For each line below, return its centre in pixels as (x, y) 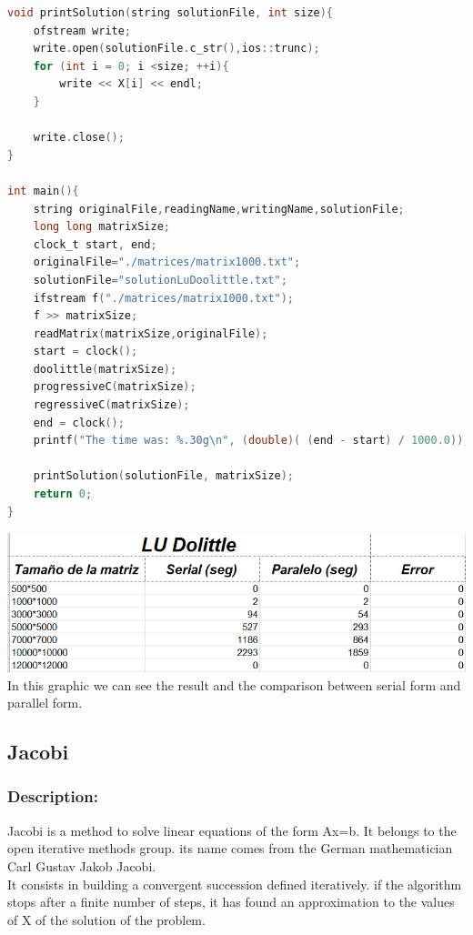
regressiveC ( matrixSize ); (111, 405)
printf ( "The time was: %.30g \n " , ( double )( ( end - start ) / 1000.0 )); (252, 441)
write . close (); (79, 138)
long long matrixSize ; (102, 227)
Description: (53, 796)
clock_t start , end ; (95, 244)
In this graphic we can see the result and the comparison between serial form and (234, 684)
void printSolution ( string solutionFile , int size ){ (171, 13)
